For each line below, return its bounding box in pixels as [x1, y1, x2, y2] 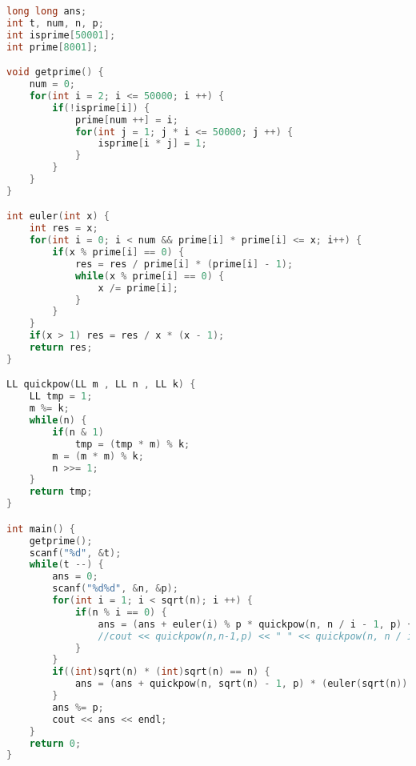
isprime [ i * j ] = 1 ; [98, 138, 207, 150]
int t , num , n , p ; [6, 17, 104, 29]
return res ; [29, 342, 93, 354]
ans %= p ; [52, 701, 104, 713]
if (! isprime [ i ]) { [52, 102, 150, 114]
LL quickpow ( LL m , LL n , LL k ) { [6, 379, 196, 391]
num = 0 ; [29, 78, 75, 90]
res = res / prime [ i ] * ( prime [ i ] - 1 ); [74, 258, 294, 270]
